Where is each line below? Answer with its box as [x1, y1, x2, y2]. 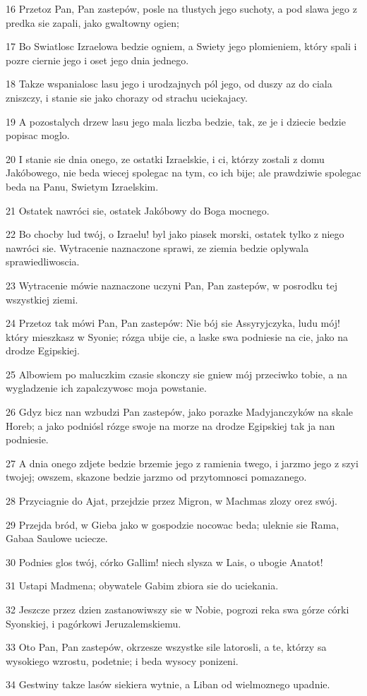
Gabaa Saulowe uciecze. [6, 531, 108, 546]
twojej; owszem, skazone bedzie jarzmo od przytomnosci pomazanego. [6, 469, 307, 484]
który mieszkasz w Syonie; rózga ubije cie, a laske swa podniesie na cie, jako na [6, 329, 348, 344]
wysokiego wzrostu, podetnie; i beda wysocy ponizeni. [6, 653, 239, 668]
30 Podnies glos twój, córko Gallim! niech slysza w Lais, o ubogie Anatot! [6, 554, 323, 569]
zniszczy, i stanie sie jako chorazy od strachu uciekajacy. [6, 90, 248, 104]
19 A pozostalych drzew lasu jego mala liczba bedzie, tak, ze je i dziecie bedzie [6, 114, 346, 128]
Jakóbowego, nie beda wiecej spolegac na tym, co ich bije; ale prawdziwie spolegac [6, 165, 361, 180]
